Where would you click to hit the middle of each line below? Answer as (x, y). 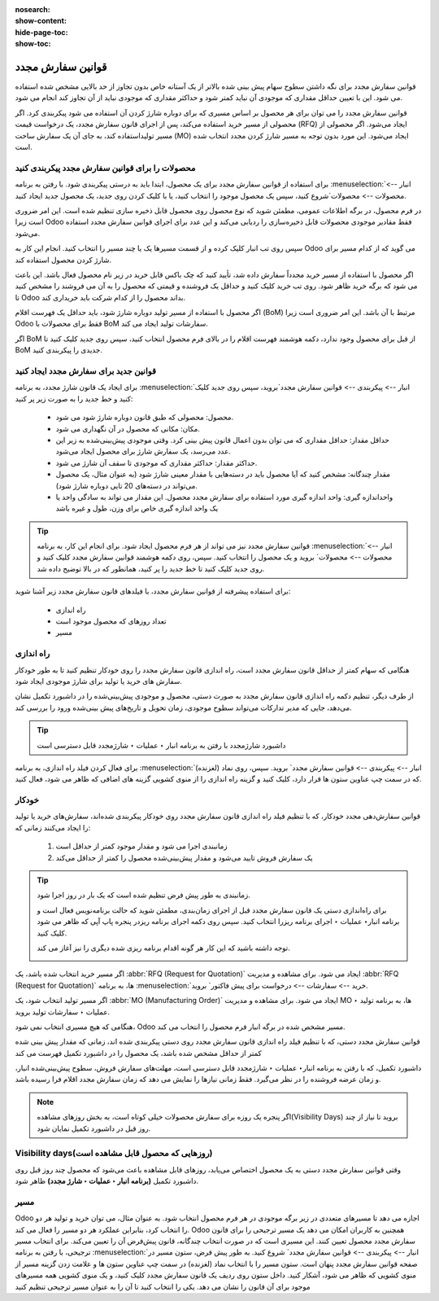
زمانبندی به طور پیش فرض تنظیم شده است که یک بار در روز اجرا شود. (144, 895)
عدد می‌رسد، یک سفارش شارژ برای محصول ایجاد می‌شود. (143, 451)
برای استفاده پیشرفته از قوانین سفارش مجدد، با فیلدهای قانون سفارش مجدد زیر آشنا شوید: (153, 591)
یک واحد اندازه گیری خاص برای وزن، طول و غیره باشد (137, 508)
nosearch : (33, 9)
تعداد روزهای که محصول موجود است (111, 621)
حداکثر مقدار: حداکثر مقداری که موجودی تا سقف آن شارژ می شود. (156, 462)
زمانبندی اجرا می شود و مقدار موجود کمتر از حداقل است (141, 846)
